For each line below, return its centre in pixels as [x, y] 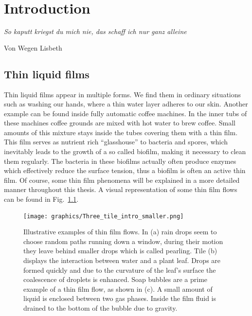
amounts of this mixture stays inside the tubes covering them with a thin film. [121, 132]
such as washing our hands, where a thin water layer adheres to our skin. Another [126, 104]
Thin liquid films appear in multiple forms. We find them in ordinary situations [123, 94]
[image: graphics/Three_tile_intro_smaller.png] [104, 216]
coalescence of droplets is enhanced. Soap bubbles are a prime [116, 279]
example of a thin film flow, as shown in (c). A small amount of [118, 289]
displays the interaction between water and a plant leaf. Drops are [122, 260]
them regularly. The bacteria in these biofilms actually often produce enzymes [120, 161]
